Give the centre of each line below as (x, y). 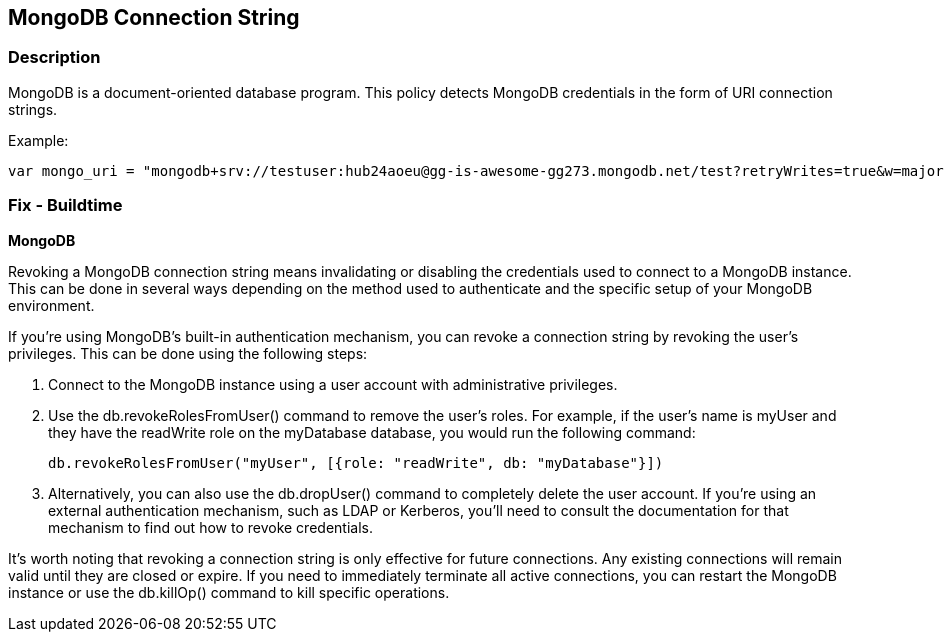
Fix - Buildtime (65, 205)
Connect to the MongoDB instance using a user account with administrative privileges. (333, 384)
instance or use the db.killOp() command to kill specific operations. (229, 592)
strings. (33, 109)
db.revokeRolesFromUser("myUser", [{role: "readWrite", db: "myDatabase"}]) (356, 462)
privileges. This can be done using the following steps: (188, 353)
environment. (51, 305)
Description (54, 57)
